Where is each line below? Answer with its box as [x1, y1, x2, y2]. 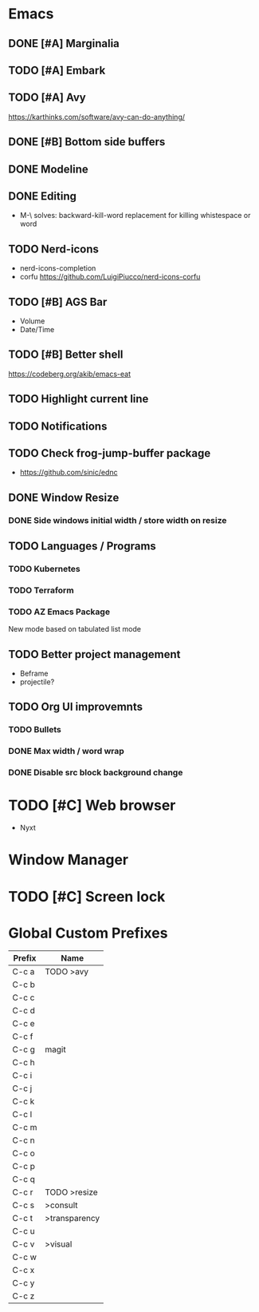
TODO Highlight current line [8, 392, 149, 406]
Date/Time [19, 325, 55, 334]
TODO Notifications [8, 419, 108, 433]
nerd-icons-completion [19, 264, 96, 273]
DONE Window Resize [8, 490, 120, 504]
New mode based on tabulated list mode [8, 624, 142, 634]
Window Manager [8, 851, 129, 869]
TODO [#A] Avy [8, 91, 86, 105]
